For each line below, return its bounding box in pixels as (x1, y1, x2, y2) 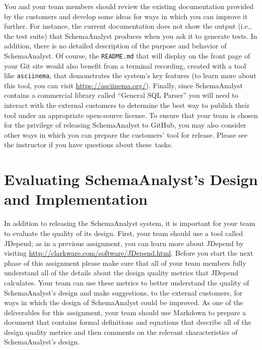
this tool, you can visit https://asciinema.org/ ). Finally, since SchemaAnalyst (4, 80, 243, 90)
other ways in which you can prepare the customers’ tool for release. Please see (4, 129, 248, 140)
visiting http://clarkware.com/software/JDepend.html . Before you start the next (4, 248, 253, 258)
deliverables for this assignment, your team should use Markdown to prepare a (4, 307, 246, 317)
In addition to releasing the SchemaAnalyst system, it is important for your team (4, 218, 255, 228)
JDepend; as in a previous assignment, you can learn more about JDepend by (4, 238, 244, 248)
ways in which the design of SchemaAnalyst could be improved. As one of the (4, 297, 243, 308)
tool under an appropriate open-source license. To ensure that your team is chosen (4, 109, 258, 120)
